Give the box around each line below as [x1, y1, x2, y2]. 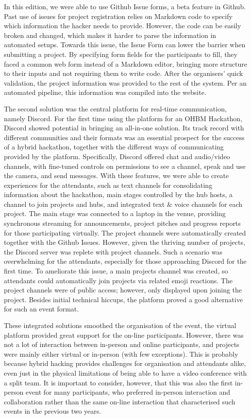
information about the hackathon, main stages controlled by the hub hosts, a [4, 189, 233, 200]
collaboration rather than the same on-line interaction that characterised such [4, 396, 235, 406]
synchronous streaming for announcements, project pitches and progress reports [4, 218, 241, 228]
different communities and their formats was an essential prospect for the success [4, 132, 245, 142]
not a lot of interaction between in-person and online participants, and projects [4, 339, 239, 349]
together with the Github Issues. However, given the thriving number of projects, [4, 237, 245, 247]
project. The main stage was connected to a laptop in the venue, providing [4, 208, 226, 219]
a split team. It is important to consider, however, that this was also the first [4, 377, 233, 387]
